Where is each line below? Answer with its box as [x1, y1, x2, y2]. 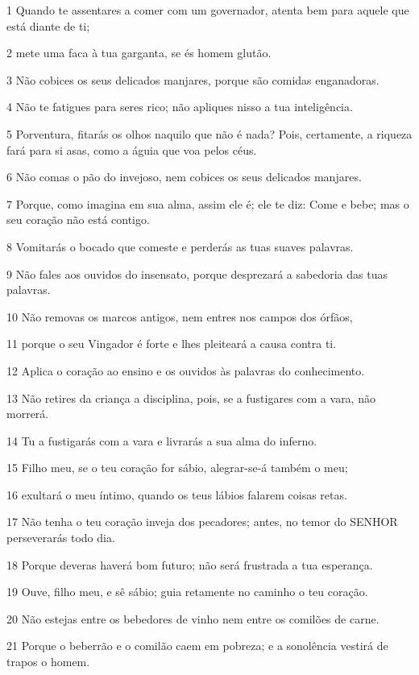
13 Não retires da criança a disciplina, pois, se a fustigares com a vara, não [6, 389, 375, 406]
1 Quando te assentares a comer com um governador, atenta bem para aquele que [6, 2, 409, 18]
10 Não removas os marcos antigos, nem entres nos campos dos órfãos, [6, 308, 353, 325]
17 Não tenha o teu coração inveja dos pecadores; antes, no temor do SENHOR [6, 513, 398, 530]
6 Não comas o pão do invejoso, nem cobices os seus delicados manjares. [6, 168, 362, 185]
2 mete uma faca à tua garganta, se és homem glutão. [6, 44, 272, 61]
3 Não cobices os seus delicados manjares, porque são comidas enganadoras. [6, 71, 380, 88]
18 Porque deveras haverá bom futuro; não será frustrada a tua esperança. [6, 556, 373, 573]
